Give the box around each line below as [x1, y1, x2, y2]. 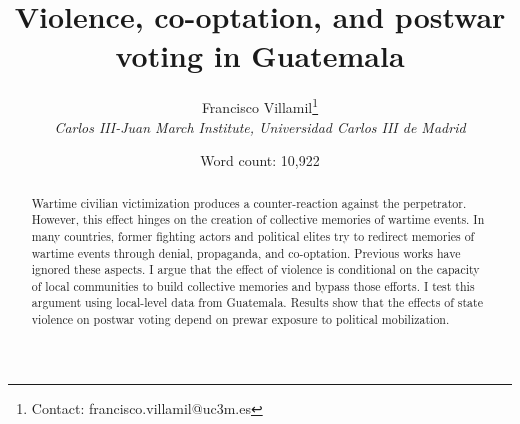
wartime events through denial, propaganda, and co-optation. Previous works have [31, 244, 461, 261]
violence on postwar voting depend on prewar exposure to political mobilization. [31, 311, 450, 328]
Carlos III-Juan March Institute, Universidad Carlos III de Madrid [54, 116, 466, 137]
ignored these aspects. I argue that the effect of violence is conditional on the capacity [31, 261, 480, 278]
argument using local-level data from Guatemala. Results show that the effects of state [31, 294, 483, 311]
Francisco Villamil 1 [201, 94, 319, 117]
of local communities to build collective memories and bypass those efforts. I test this [31, 277, 475, 294]
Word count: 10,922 [200, 150, 320, 171]
